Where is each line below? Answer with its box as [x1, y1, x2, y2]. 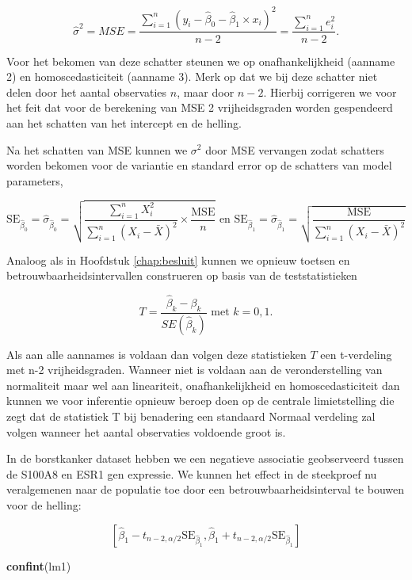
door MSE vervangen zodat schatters [205, 141, 384, 158]
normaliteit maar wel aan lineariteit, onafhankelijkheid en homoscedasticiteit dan [6, 376, 400, 393]
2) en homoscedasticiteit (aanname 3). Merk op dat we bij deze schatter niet [6, 68, 378, 85]
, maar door [177, 83, 235, 100]
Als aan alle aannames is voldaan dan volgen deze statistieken [6, 345, 307, 362]
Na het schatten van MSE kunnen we [6, 141, 188, 158]
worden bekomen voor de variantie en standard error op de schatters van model [6, 157, 392, 174]
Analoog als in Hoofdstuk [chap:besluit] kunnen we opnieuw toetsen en [6, 251, 350, 268]
